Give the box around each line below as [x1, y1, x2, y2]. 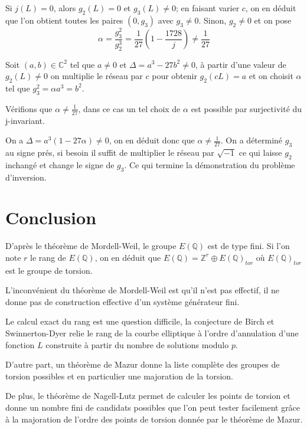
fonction [5, 338, 35, 351]
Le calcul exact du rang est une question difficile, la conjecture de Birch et [5, 315, 275, 328]
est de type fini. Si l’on [207, 240, 290, 252]
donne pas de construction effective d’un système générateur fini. [5, 295, 240, 307]
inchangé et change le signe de [5, 158, 115, 171]
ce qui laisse [239, 146, 282, 158]
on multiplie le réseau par [50, 70, 143, 82]
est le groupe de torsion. [5, 264, 93, 276]
